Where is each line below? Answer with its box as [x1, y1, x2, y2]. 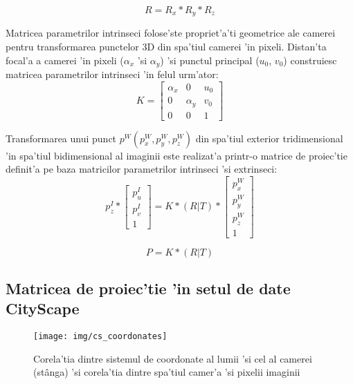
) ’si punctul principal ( [160, 52, 260, 67]
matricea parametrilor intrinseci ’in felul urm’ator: [6, 67, 219, 81]
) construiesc [283, 52, 337, 67]
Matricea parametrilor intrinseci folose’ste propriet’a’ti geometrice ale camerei [6, 26, 336, 40]
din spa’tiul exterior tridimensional [195, 131, 343, 145]
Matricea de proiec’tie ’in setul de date [6, 278, 291, 299]
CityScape [6, 298, 80, 319]
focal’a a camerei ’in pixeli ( [6, 52, 124, 67]
